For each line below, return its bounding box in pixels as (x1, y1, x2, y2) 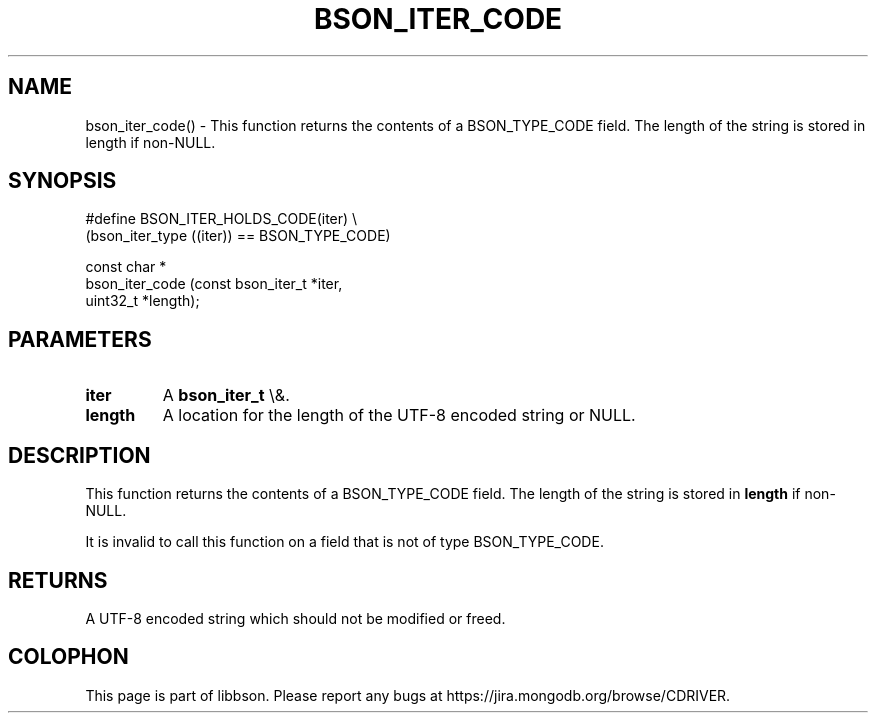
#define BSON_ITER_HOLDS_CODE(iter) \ (85, 210, 358, 228)
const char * (85, 258, 167, 276)
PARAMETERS (8, 326, 152, 352)
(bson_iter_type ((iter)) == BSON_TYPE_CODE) (85, 227, 391, 245)
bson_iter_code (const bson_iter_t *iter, (85, 275, 343, 293)
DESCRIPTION (8, 442, 151, 468)
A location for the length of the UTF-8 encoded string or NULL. (162, 405, 636, 426)
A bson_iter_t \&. (162, 385, 290, 406)
